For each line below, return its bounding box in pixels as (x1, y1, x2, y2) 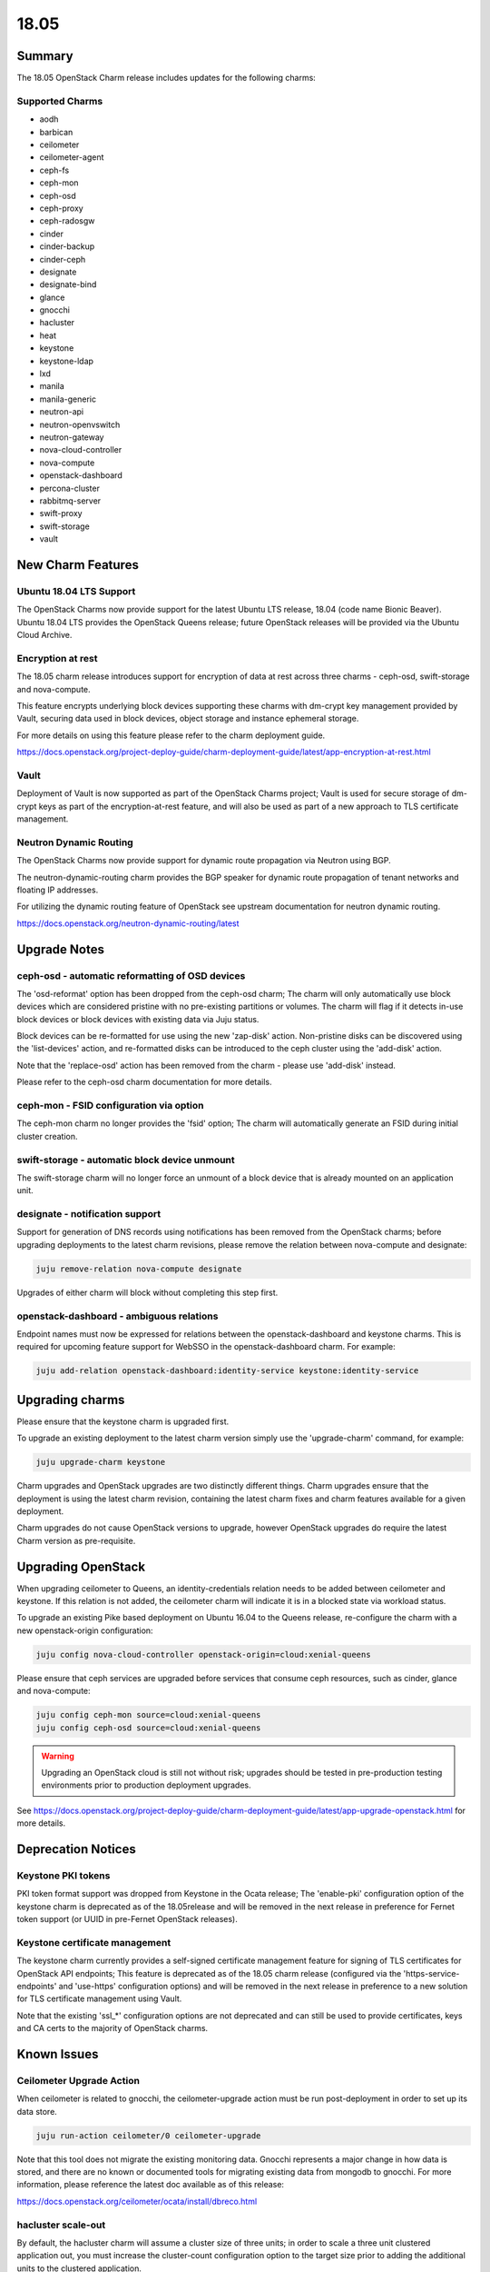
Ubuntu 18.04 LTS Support (16, 584, 136, 597)
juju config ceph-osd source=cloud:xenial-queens (35, 1722, 261, 1733)
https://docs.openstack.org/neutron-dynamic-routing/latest (16, 918, 240, 929)
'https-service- (403, 1968, 460, 1978)
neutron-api (39, 406, 84, 417)
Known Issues (16, 2046, 99, 2062)
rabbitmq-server (39, 495, 102, 506)
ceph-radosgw (39, 215, 95, 226)
